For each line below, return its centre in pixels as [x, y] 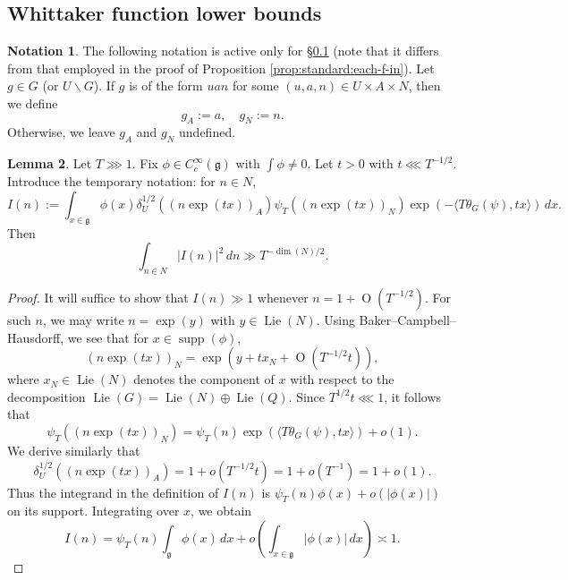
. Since [307, 396]
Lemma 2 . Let [50, 163]
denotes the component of [204, 379]
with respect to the [342, 379]
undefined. [208, 132]
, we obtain [221, 511]
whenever [283, 297]
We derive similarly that [74, 450]
